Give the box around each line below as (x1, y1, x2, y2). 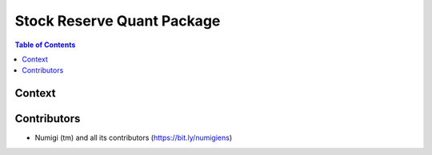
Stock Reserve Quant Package (14, 12, 221, 30)
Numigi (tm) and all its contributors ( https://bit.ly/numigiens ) (34, 133, 233, 143)
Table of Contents (14, 40, 76, 50)
